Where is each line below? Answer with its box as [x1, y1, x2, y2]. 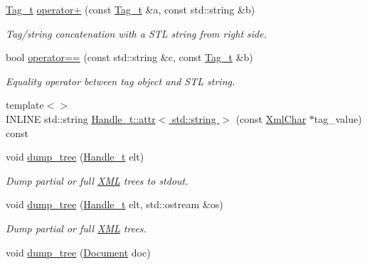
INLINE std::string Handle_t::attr [6, 111, 156, 126]
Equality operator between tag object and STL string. [6, 73, 235, 88]
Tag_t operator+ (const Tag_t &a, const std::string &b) [6, 2, 255, 16]
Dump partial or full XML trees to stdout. [6, 173, 188, 188]
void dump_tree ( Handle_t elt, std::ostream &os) [6, 197, 223, 212]
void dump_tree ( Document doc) [6, 244, 151, 259]
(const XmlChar [235, 111, 307, 126]
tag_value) [314, 111, 362, 126]
